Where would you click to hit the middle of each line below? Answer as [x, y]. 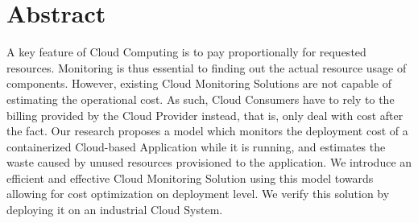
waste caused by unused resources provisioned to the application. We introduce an [209, 162]
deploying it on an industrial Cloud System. [115, 210]
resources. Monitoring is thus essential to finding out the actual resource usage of [207, 67]
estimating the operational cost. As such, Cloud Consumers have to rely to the [201, 99]
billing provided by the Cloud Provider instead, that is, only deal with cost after [205, 115]
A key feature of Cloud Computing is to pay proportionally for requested [186, 52]
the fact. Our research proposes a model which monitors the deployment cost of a [207, 131]
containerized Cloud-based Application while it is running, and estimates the [196, 146]
